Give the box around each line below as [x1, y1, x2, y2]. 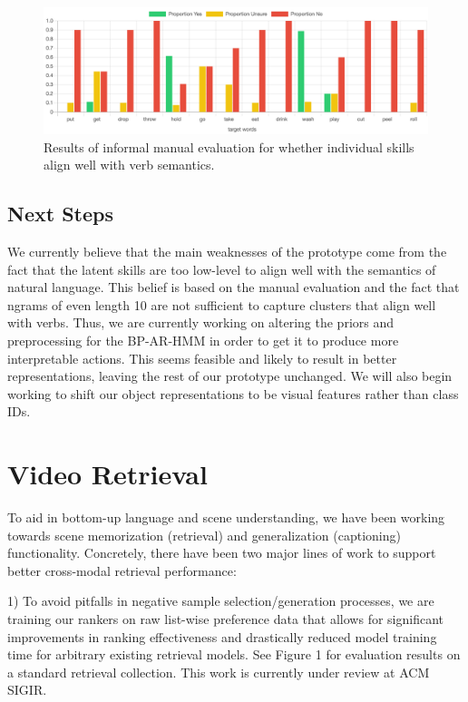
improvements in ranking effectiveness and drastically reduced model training [7, 627, 437, 646]
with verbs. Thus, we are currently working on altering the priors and [7, 313, 395, 332]
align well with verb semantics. [44, 155, 215, 174]
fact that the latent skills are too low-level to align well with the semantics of [7, 259, 436, 278]
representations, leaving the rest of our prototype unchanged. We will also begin [7, 366, 453, 385]
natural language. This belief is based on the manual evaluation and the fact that [7, 278, 460, 297]
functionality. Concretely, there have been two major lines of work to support [7, 543, 436, 562]
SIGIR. [7, 680, 47, 699]
